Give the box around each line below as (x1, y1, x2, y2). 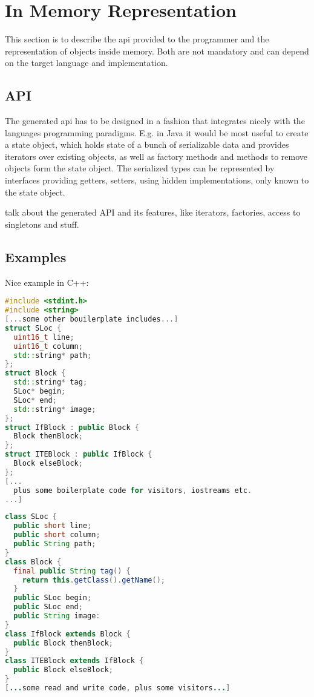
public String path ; (13, 540, 96, 548)
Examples (5, 247, 67, 266)
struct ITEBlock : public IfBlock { (5, 450, 152, 459)
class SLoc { (5, 512, 57, 521)
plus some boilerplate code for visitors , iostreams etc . (13, 486, 252, 495)
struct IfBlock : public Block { (5, 423, 139, 432)
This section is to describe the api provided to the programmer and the (5, 33, 269, 45)
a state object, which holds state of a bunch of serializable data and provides (5, 138, 289, 151)
